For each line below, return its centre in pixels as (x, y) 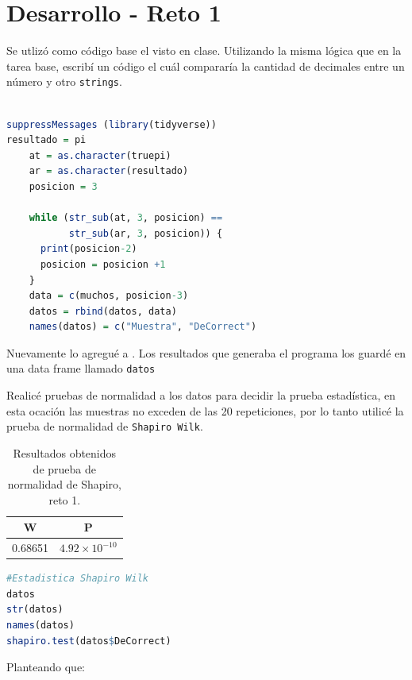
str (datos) (35, 610)
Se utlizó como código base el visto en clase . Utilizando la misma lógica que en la (204, 50)
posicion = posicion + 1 (103, 264)
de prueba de (64, 468)
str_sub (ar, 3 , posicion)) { (146, 233)
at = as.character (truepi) (100, 155)
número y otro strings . (64, 81)
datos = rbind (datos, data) (103, 311)
